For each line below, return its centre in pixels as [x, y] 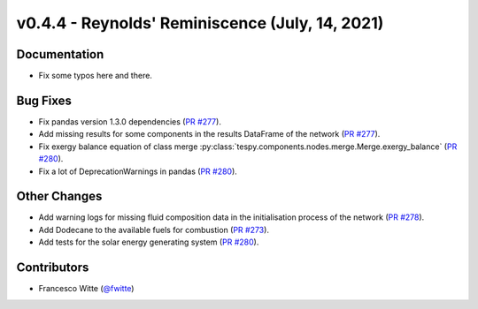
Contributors [53, 268]
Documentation [60, 54]
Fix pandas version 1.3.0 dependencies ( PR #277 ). [130, 121]
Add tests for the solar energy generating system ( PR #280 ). [149, 242]
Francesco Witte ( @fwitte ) [86, 289]
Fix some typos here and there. [95, 76]
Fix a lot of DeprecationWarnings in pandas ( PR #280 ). [138, 171]
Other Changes [59, 196]
